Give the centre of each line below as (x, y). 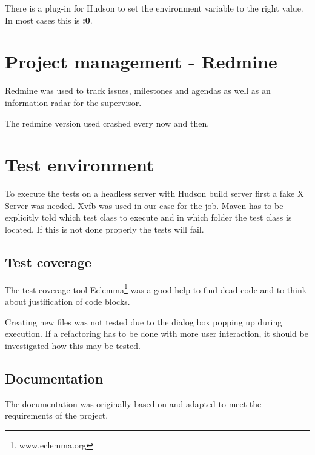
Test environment (80, 164)
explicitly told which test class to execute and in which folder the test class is (148, 217)
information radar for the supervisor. (73, 102)
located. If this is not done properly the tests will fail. (104, 229)
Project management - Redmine (141, 61)
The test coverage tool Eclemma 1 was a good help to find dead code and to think (156, 288)
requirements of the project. (57, 415)
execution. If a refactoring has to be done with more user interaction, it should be (157, 334)
